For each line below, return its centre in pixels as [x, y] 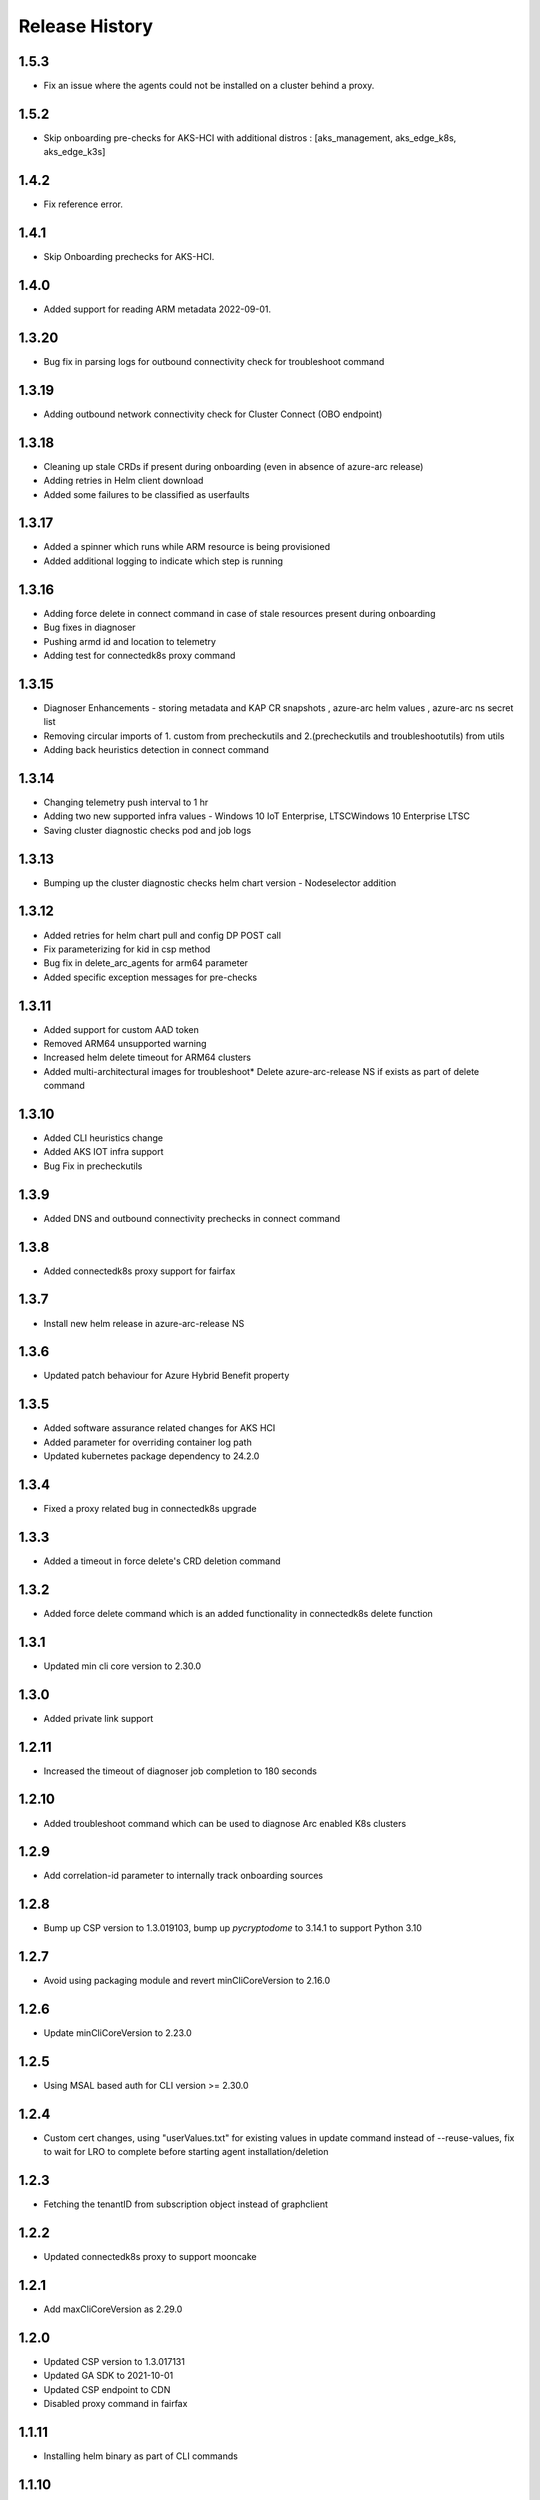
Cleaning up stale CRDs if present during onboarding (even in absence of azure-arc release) [233, 466]
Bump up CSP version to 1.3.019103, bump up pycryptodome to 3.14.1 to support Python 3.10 [232, 1928]
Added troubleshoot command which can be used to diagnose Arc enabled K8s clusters [225, 1823]
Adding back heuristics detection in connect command [156, 750]
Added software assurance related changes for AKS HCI [159, 1428]
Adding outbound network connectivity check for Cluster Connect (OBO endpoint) [213, 414]
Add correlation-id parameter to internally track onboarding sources [183, 1876]
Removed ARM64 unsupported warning [125, 1043]
